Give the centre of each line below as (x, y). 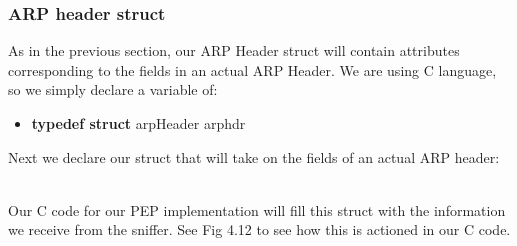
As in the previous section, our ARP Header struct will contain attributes (234, 50)
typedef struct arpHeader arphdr (138, 123)
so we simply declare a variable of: (113, 89)
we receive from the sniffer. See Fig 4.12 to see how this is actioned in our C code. (259, 229)
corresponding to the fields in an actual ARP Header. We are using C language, (252, 69)
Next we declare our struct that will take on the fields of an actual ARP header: (254, 156)
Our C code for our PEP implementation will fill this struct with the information (257, 209)
